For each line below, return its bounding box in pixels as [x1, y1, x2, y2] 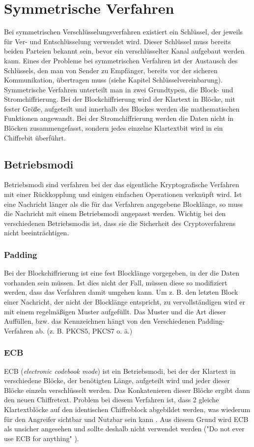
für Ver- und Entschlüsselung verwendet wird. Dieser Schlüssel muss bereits [4, 36, 231, 46]
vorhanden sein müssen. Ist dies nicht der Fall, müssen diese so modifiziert [4, 277, 227, 287]
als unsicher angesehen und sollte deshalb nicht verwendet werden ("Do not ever [4, 423, 245, 434]
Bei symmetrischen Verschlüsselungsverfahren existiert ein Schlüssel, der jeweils [4, 27, 243, 37]
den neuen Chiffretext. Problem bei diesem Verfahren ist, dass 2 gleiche [4, 394, 219, 405]
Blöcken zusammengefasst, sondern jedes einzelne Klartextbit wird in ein [4, 123, 223, 133]
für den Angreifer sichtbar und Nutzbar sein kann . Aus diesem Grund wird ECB [4, 414, 249, 424]
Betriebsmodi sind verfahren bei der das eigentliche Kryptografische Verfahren [4, 179, 239, 190]
